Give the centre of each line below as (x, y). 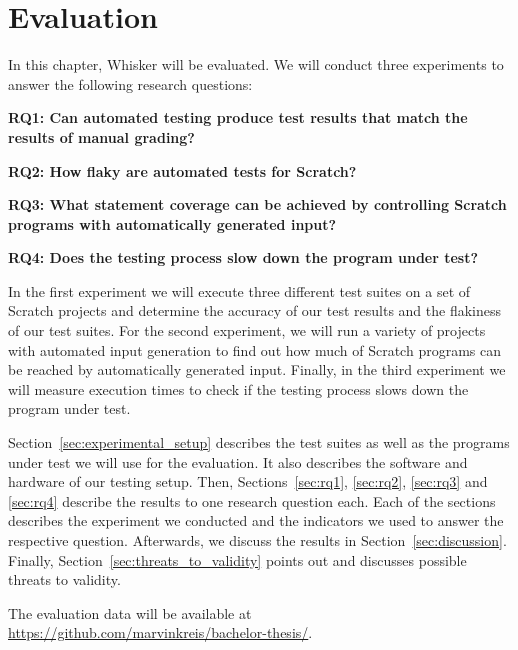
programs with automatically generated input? (172, 223)
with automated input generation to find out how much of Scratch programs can (254, 349)
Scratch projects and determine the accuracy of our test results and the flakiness (255, 310)
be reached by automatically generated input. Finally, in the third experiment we (257, 369)
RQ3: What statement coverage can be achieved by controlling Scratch (257, 204)
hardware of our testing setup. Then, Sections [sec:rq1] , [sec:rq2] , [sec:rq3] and (248, 481)
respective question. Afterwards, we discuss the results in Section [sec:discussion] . (257, 540)
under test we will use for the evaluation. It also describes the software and (238, 461)
